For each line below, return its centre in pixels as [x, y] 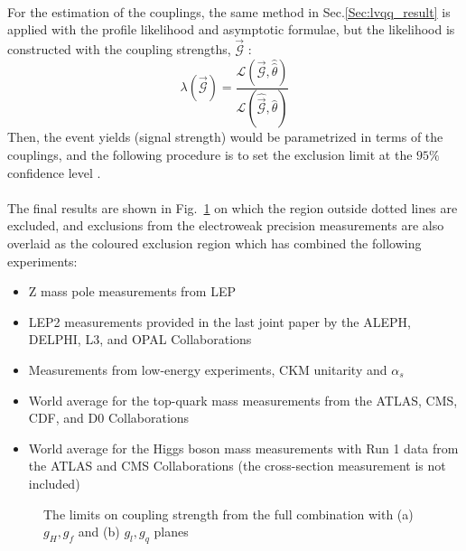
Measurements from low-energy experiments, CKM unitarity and [208, 369]
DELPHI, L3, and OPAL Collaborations [140, 339]
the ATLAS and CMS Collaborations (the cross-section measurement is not [237, 466]
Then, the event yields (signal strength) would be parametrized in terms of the [225, 137]
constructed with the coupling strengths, [119, 49]
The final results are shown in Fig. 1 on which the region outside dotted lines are [233, 207]
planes [171, 532]
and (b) [99, 532]
